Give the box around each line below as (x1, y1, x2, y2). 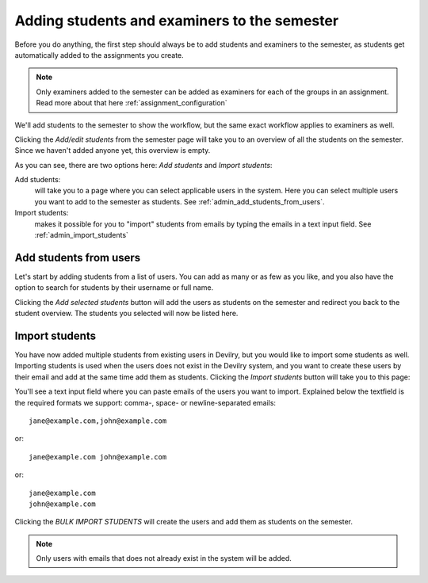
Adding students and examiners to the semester (14, 12, 339, 29)
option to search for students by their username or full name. (14, 283, 214, 292)
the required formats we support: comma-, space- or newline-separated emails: (14, 398, 277, 407)
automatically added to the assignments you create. (14, 50, 184, 59)
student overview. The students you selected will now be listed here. (14, 309, 239, 318)
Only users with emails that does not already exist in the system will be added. (36, 554, 292, 563)
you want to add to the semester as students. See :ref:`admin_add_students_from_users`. (34, 196, 325, 206)
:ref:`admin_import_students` (34, 231, 128, 240)
